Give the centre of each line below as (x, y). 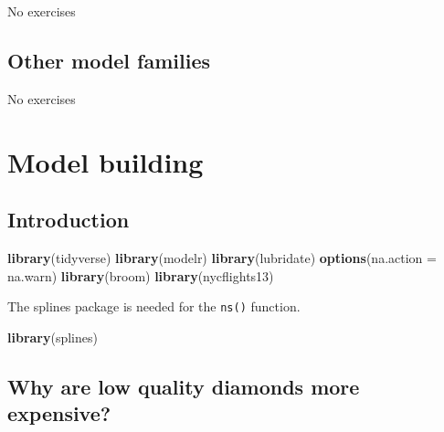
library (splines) (53, 337)
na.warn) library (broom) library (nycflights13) (141, 275)
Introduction (69, 220)
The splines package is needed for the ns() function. (154, 306)
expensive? (59, 413)
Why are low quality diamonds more (184, 386)
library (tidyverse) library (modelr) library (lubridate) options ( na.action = (222, 257)
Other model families (109, 60)
